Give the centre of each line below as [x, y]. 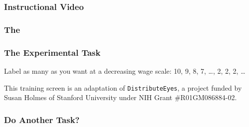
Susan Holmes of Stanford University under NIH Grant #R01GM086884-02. [121, 97]
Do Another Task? [42, 119]
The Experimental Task [52, 52]
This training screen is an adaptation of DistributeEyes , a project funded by [123, 87]
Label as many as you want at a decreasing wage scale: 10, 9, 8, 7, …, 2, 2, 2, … [125, 70]
